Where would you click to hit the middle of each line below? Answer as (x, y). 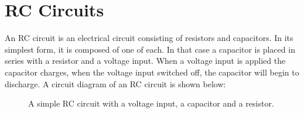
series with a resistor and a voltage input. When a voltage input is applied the (145, 61)
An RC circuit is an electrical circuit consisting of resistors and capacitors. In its (149, 38)
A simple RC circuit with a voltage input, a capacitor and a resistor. (151, 103)
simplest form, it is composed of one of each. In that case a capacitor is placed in (150, 49)
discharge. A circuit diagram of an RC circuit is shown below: (115, 83)
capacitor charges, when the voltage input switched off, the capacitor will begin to (152, 72)
